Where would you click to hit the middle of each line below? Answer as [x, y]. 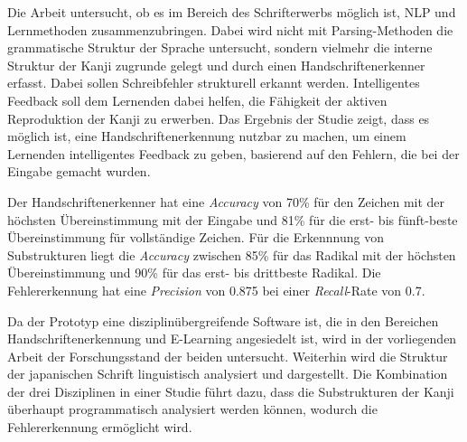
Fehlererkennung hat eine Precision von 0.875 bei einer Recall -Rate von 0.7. [216, 290]
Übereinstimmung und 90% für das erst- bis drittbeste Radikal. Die [194, 273]
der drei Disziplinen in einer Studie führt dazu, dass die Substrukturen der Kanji [231, 391]
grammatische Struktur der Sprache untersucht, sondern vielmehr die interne [220, 47]
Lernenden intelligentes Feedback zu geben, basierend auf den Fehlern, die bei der [233, 153]
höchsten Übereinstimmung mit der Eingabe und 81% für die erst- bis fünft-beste [233, 219]
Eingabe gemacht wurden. [79, 171]
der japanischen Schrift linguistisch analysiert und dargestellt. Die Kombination [228, 374]
